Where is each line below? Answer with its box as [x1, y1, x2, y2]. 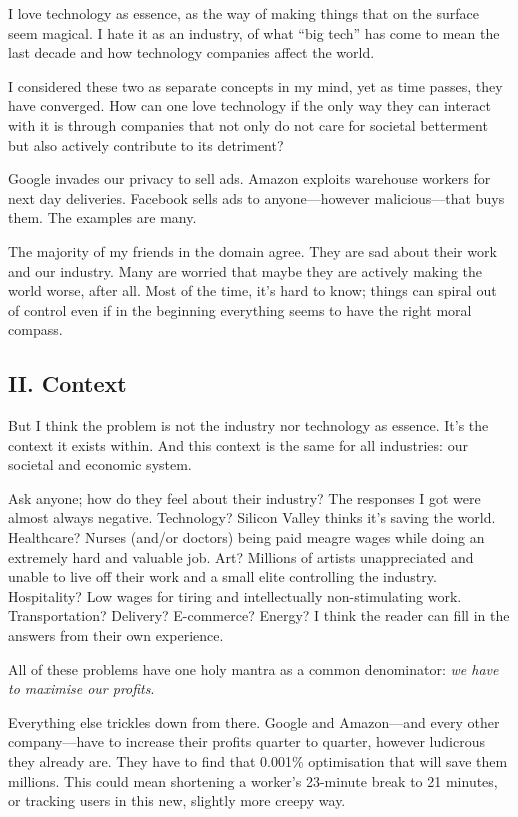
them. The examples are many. [8, 207, 197, 228]
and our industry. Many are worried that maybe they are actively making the [8, 260, 483, 281]
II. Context [8, 368, 127, 399]
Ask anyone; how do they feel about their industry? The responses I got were [8, 487, 481, 508]
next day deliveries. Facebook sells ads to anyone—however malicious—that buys [8, 187, 505, 208]
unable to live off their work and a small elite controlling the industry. [8, 566, 437, 587]
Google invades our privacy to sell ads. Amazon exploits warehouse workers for [8, 168, 491, 189]
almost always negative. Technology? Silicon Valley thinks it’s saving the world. [8, 507, 496, 528]
